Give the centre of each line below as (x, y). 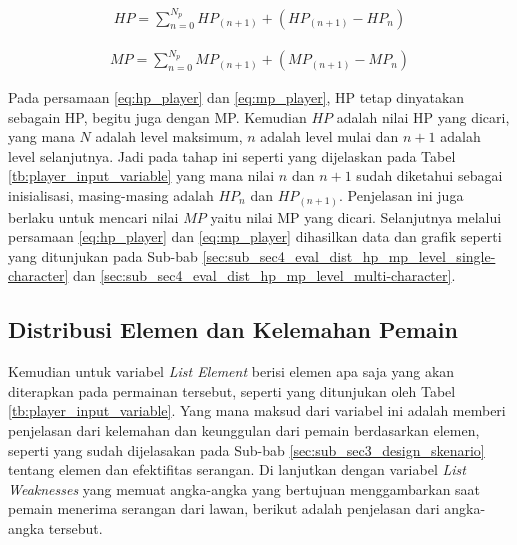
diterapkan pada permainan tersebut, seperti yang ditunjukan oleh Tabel (232, 390)
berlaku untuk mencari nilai (93, 216)
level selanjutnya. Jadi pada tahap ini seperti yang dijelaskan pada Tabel (232, 155)
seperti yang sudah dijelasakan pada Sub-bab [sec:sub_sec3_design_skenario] (246, 449)
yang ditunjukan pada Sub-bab (103, 255)
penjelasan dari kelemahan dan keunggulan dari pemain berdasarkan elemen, (244, 429)
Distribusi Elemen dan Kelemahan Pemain (233, 329)
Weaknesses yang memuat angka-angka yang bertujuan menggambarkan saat (244, 488)
